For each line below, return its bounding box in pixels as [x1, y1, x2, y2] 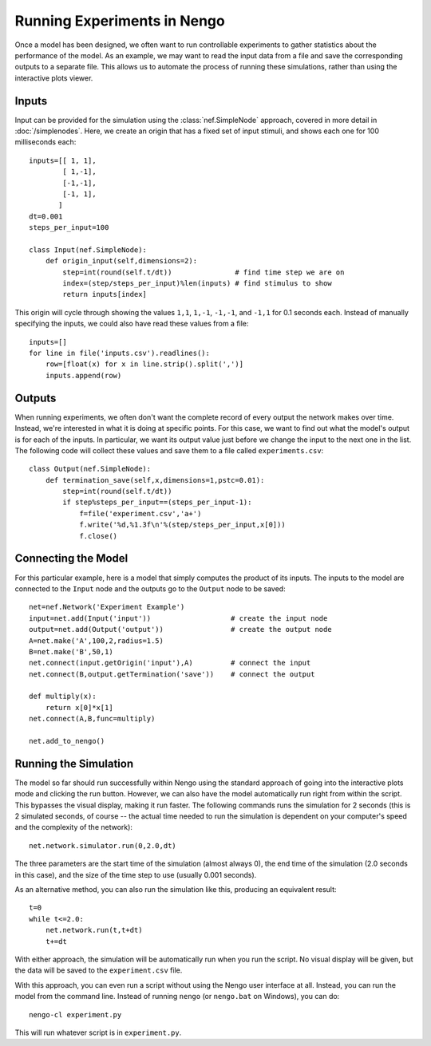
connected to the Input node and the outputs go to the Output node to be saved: [14, 583, 287, 594]
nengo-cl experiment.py [29, 1010, 122, 1019]
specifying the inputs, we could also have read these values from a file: [14, 319, 249, 329]
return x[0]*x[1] [45, 703, 113, 712]
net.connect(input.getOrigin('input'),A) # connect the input [29, 658, 311, 668]
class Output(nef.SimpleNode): [29, 464, 152, 474]
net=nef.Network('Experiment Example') [29, 602, 185, 612]
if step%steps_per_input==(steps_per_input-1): [62, 498, 252, 507]
